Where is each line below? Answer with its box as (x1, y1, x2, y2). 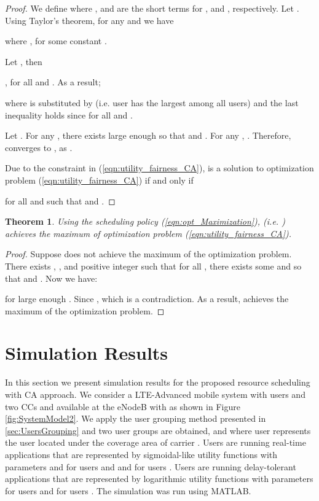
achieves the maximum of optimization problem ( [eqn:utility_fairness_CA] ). (5, 227, 292, 239)
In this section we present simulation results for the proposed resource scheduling (5, 376, 310, 389)
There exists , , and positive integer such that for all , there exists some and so (5, 259, 302, 272)
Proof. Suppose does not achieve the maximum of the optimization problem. (5, 247, 292, 260)
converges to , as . (5, 141, 73, 153)
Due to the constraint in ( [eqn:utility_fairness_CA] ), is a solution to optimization (5, 161, 314, 174)
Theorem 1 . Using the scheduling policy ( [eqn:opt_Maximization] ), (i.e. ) (5, 215, 285, 228)
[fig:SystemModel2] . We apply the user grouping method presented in (5, 412, 266, 425)
